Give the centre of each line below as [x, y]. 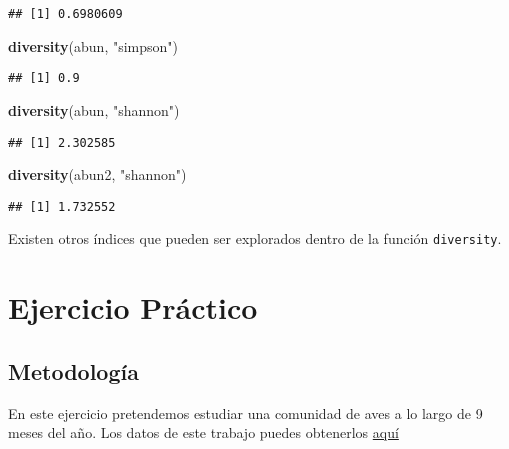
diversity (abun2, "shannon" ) [97, 174]
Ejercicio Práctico [133, 307]
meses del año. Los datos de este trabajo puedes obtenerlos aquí [203, 432]
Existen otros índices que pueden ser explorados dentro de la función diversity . [255, 238]
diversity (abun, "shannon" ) [94, 109]
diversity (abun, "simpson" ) [93, 45]
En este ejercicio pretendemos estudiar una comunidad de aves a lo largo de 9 [245, 412]
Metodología [73, 370]
